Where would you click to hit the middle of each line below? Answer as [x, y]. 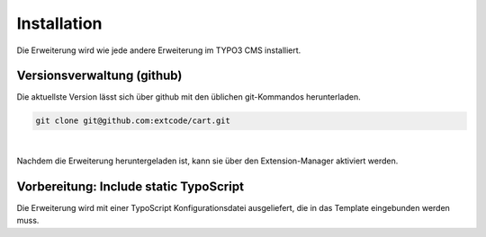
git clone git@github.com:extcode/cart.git [133, 121]
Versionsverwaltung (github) [99, 76]
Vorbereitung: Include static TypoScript [130, 186]
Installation [59, 23]
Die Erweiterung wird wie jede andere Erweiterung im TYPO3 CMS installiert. [159, 50]
